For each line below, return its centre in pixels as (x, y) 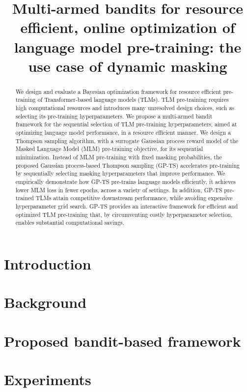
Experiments (48, 379)
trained (25, 198)
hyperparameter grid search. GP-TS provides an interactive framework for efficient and (127, 206)
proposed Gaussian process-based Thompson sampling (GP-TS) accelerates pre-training (128, 165)
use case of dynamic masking (128, 66)
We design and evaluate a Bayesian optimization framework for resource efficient (118, 91)
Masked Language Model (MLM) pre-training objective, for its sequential (109, 149)
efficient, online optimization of (128, 27)
